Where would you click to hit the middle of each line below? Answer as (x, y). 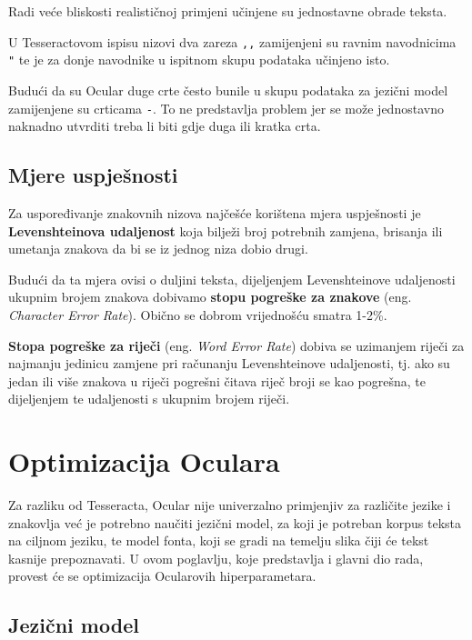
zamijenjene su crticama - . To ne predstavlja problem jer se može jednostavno (226, 108)
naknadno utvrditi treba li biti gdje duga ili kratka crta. (165, 126)
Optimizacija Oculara (144, 461)
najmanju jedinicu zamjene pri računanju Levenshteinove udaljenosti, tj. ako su (229, 363)
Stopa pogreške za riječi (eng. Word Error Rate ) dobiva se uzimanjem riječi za (236, 345)
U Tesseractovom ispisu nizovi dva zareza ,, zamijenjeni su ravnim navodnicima (232, 41)
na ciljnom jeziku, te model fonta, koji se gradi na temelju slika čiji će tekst (219, 540)
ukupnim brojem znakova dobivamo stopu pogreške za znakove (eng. (210, 297)
